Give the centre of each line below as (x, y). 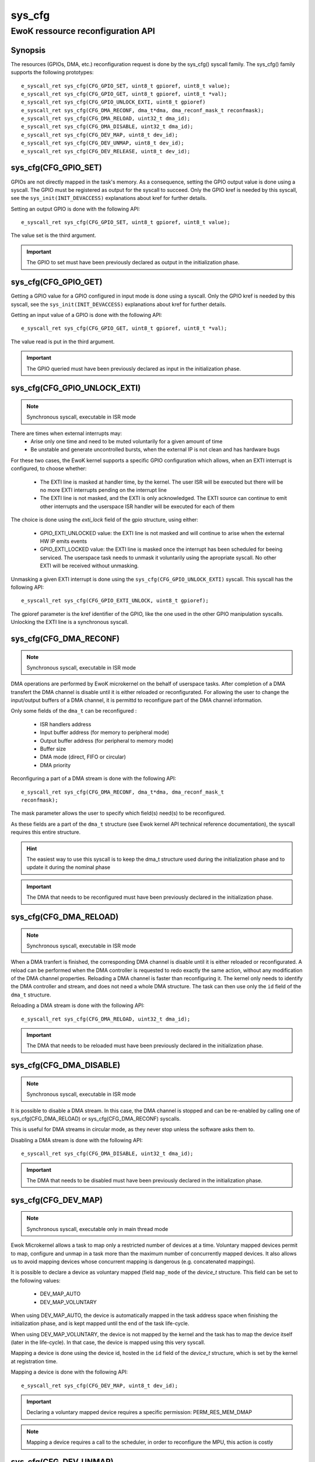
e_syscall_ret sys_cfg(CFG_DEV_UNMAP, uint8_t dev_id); (103, 143)
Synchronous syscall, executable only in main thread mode (97, 1229)
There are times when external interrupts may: (66, 433)
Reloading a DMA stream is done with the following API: (78, 1005)
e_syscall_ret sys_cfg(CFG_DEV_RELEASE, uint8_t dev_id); (106, 151)
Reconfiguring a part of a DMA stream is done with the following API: (93, 778)
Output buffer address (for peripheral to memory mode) (107, 740)
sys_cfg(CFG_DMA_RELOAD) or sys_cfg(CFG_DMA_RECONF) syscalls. (96, 1119)
